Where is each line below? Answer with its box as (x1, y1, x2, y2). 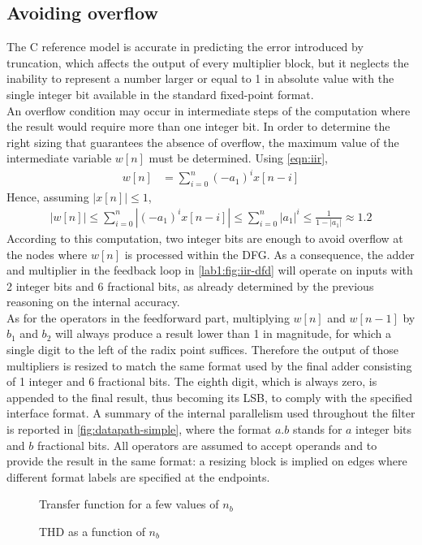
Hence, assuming (6, 188, 89, 205)
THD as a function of (39, 523, 145, 539)
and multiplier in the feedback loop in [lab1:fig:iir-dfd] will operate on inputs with (6, 262, 413, 279)
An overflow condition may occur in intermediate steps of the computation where (6, 102, 411, 119)
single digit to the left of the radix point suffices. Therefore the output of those (6, 341, 399, 358)
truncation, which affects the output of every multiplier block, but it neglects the (6, 54, 409, 71)
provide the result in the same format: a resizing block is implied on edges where (6, 452, 407, 469)
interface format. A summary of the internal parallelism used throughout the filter (6, 404, 416, 422)
